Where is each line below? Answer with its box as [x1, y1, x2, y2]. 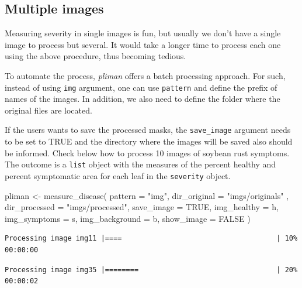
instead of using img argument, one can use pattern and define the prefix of [5, 81, 277, 93]
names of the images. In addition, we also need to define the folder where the [5, 92, 280, 105]
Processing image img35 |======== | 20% [5, 265, 298, 274]
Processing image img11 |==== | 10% [5, 234, 298, 243]
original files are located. [5, 104, 92, 116]
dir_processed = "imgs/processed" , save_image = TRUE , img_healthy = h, [5, 201, 279, 213]
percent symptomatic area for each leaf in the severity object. [5, 169, 231, 181]
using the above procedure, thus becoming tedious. [5, 50, 186, 62]
